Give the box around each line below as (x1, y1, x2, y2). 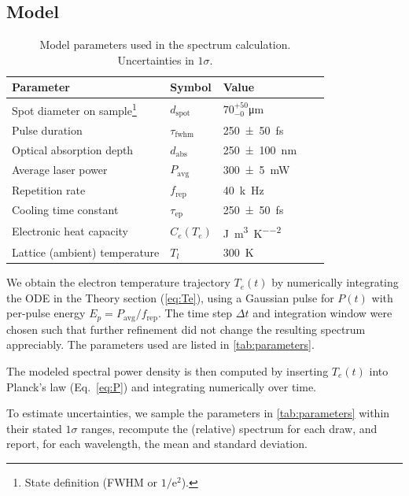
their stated (6, 420, 62, 436)
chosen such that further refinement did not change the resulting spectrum (6, 320, 366, 337)
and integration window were (252, 305, 392, 321)
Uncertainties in (117, 51, 194, 68)
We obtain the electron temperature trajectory (6, 274, 230, 291)
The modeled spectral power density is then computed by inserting (6, 362, 329, 379)
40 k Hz (223, 181, 264, 198)
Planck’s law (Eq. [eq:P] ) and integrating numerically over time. (6, 378, 316, 394)
